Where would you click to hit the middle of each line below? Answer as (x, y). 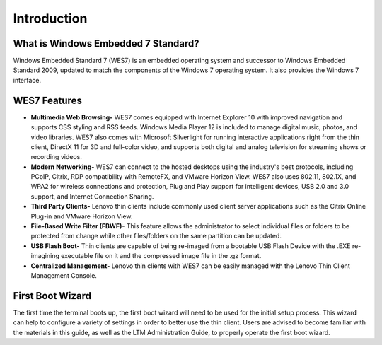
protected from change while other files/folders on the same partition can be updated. (156, 236)
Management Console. (64, 275)
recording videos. (57, 157)
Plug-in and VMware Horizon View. (82, 216)
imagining (45, 256)
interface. (27, 80)
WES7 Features (48, 100)
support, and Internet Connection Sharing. (92, 196)
